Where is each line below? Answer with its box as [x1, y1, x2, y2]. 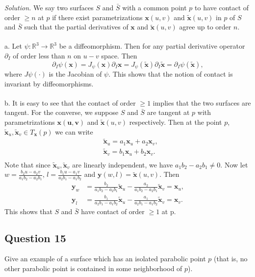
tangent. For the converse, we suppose [4, 107, 119, 117]
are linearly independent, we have [72, 159, 173, 169]
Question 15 [4, 230, 66, 246]
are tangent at [147, 107, 190, 117]
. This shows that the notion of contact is [108, 69, 233, 79]
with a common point [122, 2, 187, 12]
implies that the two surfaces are [153, 97, 251, 108]
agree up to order [179, 22, 231, 32]
